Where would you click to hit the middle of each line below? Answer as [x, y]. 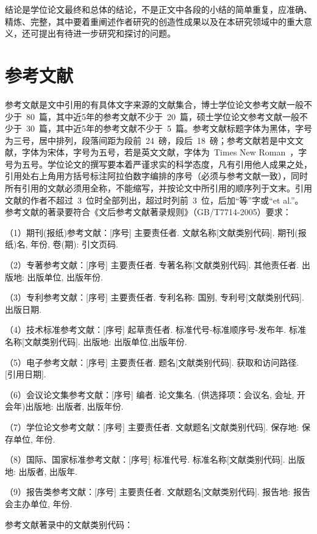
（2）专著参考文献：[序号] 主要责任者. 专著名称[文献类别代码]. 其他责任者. [152, 265]
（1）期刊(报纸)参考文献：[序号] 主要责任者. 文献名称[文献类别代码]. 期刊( [151, 232]
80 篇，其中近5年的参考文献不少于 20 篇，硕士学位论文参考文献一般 [162, 116]
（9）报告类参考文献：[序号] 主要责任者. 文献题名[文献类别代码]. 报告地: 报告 [158, 492]
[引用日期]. [26, 374]
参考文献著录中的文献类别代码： [69, 524]
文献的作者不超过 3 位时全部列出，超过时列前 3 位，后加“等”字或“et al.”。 [154, 200]
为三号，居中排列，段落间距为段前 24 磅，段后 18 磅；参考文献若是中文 [150, 140]
